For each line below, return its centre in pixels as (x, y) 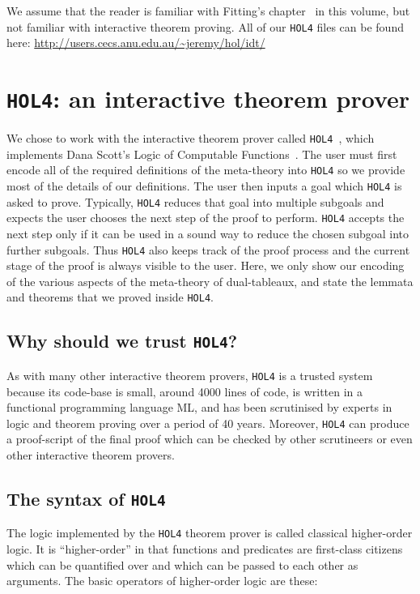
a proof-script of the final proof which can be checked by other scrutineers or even (210, 439)
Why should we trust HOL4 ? (122, 341)
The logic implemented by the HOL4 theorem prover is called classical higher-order (210, 533)
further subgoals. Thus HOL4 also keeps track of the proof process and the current (208, 249)
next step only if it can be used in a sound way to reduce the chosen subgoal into (208, 233)
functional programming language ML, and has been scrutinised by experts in (199, 407)
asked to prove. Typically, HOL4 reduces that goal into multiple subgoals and (195, 201)
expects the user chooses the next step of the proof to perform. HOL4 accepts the (206, 218)
